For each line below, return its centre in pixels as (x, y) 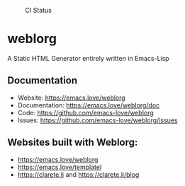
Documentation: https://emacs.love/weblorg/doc (89, 105)
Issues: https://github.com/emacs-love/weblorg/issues (97, 120)
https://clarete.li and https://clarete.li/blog (78, 174)
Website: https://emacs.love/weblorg (71, 98)
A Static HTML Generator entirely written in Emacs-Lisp (88, 58)
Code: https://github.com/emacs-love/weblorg (85, 112)
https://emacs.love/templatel (60, 167)
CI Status (38, 10)
